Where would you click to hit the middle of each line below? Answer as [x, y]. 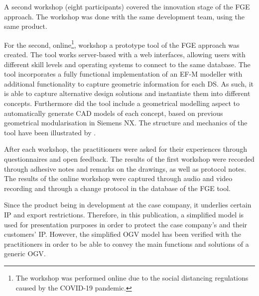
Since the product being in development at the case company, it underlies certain [128, 205]
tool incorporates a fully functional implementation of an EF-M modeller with [123, 74]
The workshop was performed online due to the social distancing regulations [132, 277]
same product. [26, 26]
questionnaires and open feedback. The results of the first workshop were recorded [129, 158]
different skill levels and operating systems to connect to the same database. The [127, 64]
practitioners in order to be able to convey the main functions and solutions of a [127, 244]
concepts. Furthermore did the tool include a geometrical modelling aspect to [122, 103]
